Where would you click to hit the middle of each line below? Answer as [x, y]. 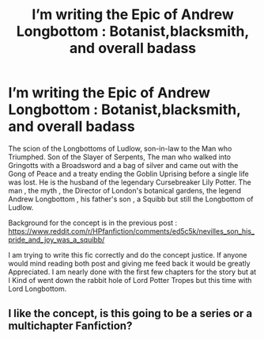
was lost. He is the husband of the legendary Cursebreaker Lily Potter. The [130, 182]
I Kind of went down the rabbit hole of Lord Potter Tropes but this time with [130, 280]
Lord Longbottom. [38, 288]
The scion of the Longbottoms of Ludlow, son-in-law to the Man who [120, 148]
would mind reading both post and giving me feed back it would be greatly [129, 263]
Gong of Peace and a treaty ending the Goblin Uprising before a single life [128, 174]
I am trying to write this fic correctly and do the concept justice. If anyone [128, 254]
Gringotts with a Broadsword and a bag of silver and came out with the [123, 165]
